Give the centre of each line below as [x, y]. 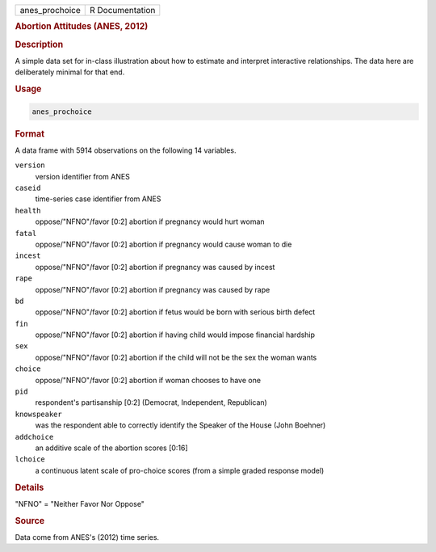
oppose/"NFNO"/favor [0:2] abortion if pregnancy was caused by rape [153, 289]
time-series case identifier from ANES [98, 199]
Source [30, 520]
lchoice [30, 459]
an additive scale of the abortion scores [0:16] [112, 448]
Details [29, 487]
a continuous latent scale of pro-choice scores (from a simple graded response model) [180, 470]
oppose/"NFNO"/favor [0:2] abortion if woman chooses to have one [148, 380]
